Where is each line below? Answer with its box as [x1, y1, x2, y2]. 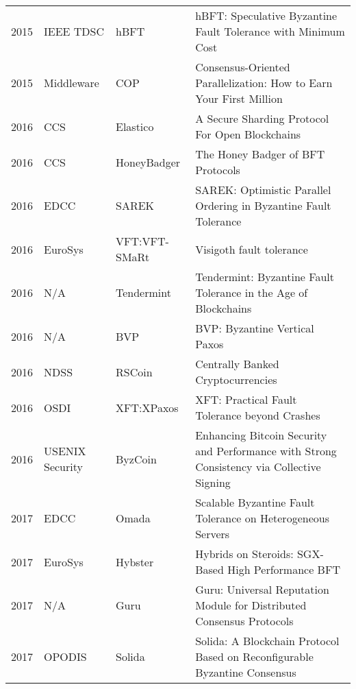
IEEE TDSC [44, 23, 105, 39]
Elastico [116, 118, 154, 134]
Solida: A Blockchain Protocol [195, 633, 340, 649]
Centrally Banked [195, 356, 279, 372]
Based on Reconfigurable [195, 649, 314, 664]
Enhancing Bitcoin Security [195, 427, 327, 443]
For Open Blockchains [195, 126, 301, 142]
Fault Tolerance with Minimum [195, 23, 345, 39]
